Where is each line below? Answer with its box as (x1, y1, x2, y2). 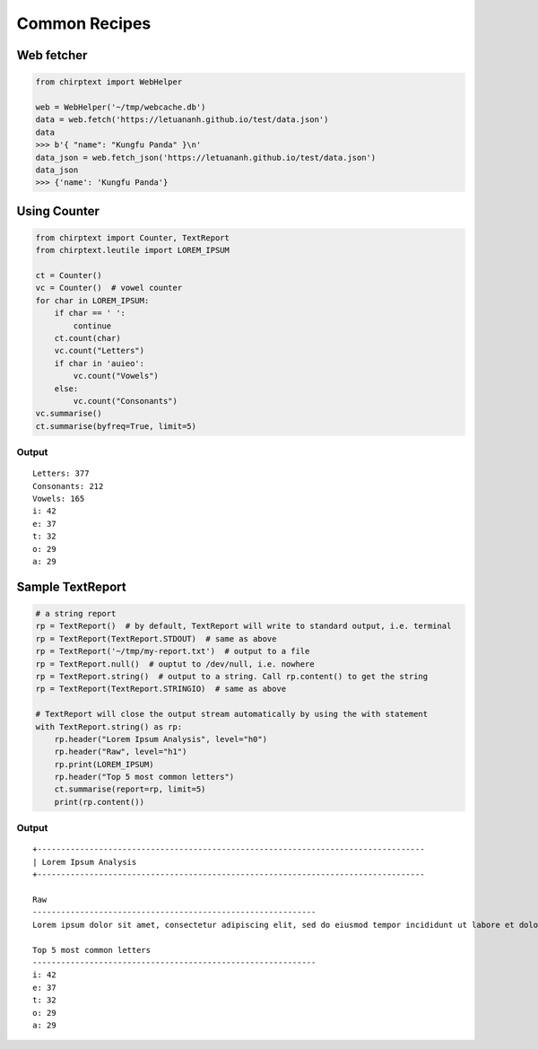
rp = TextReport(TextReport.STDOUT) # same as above (35, 634, 277, 643)
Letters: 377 (32, 468, 90, 479)
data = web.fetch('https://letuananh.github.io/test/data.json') (35, 115, 329, 125)
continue (73, 320, 112, 331)
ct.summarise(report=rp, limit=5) (54, 784, 206, 794)
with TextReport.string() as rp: (35, 721, 183, 731)
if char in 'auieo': (54, 358, 145, 368)
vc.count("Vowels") (73, 371, 159, 381)
